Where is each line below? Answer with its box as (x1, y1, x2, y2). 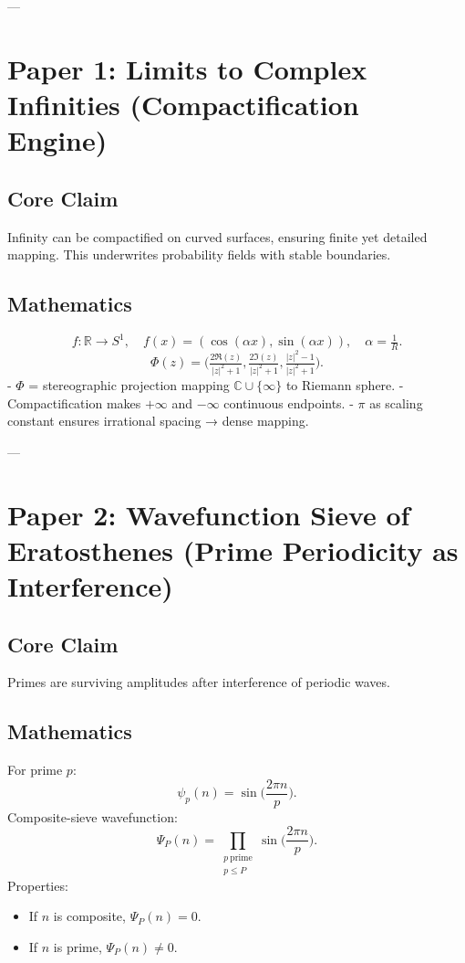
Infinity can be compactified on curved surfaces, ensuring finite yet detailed (7, 227, 428, 246)
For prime (7, 760, 63, 779)
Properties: (7, 875, 68, 894)
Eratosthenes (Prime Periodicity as (7, 531, 459, 568)
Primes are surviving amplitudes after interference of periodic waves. (7, 672, 390, 692)
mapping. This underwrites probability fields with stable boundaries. (7, 245, 391, 264)
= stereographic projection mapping (28, 376, 230, 395)
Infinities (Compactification (7, 85, 359, 122)
